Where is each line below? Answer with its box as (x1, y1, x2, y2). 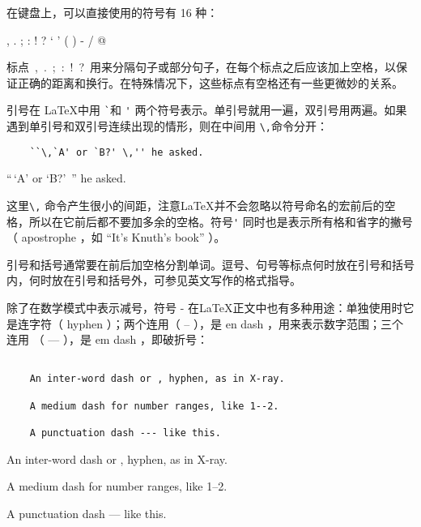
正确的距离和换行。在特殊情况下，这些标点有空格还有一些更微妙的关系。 (17, 74, 403, 91)
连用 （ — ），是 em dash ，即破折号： (6, 331, 208, 348)
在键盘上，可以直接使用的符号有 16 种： (6, 4, 219, 20)
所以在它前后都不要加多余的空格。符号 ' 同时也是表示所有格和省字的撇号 (28, 212, 413, 229)
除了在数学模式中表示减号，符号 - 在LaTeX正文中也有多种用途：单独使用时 (6, 299, 403, 316)
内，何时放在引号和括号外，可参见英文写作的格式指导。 (6, 272, 301, 289)
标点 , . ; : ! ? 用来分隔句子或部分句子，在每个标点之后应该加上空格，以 (6, 58, 397, 75)
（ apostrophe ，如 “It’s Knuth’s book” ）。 (6, 229, 226, 246)
